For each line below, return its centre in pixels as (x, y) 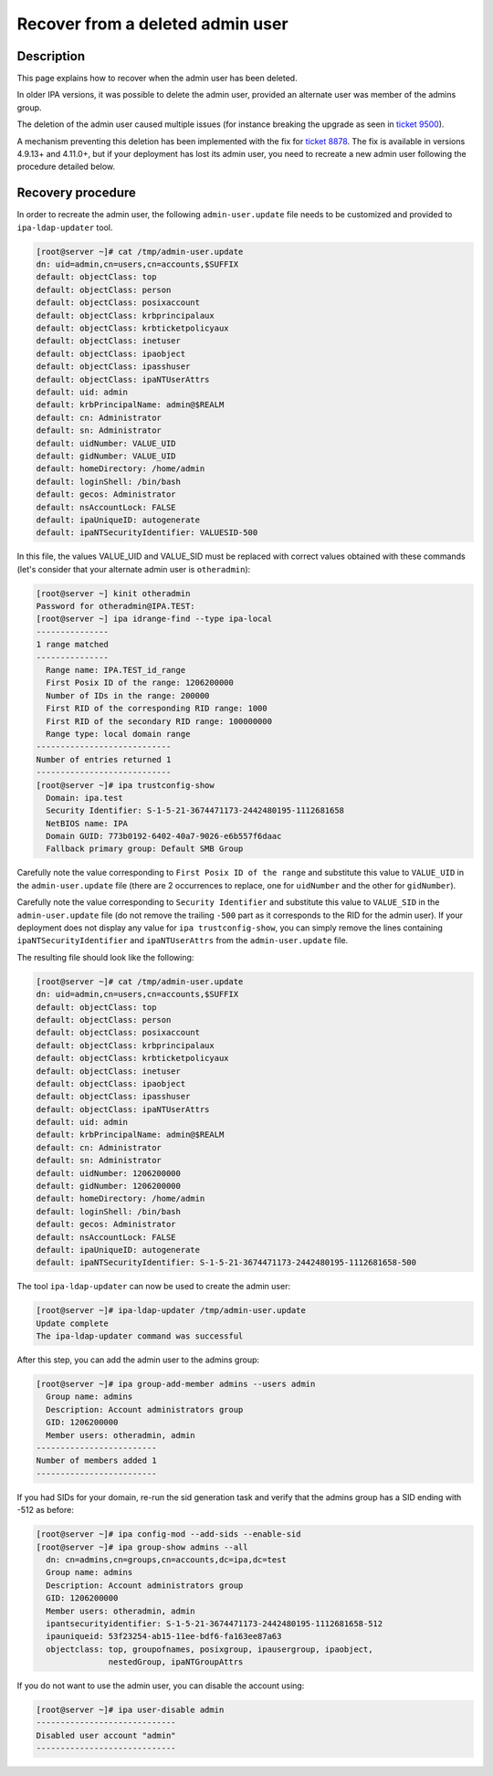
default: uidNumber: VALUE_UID (106, 443)
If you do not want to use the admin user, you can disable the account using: (161, 1686)
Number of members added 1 (96, 1461)
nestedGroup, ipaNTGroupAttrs (176, 1662)
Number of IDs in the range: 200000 (128, 695)
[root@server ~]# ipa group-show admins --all (142, 1547)
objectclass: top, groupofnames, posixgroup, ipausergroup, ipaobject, (210, 1649)
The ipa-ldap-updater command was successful (140, 1336)
